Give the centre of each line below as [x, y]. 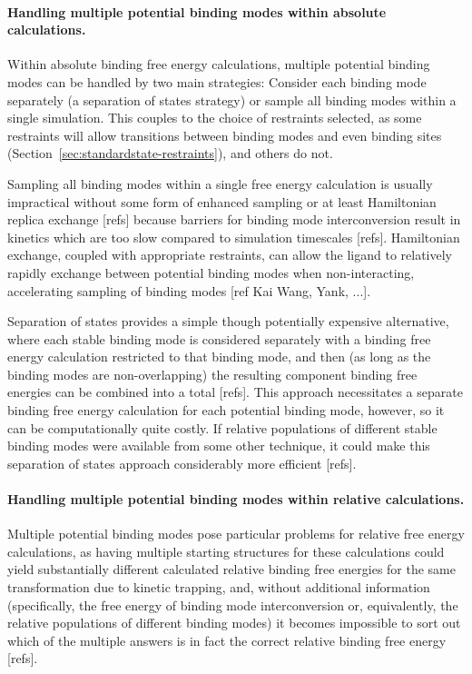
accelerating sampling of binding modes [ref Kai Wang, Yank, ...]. [189, 290]
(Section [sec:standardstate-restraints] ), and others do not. [170, 153]
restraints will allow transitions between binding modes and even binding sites [225, 135]
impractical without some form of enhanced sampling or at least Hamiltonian [222, 201]
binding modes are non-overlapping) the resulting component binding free [212, 374]
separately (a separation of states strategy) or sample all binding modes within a [232, 99]
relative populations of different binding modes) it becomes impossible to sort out [234, 623]
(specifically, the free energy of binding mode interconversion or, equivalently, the [233, 605]
